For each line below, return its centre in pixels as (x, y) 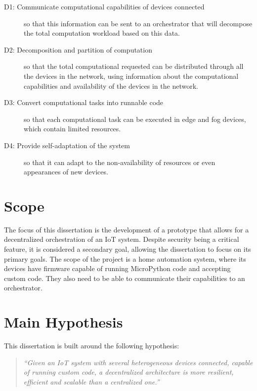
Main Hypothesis (64, 322)
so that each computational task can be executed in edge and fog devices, (135, 119)
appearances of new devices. (66, 172)
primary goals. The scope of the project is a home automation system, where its (125, 258)
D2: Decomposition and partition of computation (78, 49)
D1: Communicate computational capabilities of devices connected (104, 6)
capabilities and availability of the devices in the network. (111, 85)
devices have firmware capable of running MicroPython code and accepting (117, 268)
